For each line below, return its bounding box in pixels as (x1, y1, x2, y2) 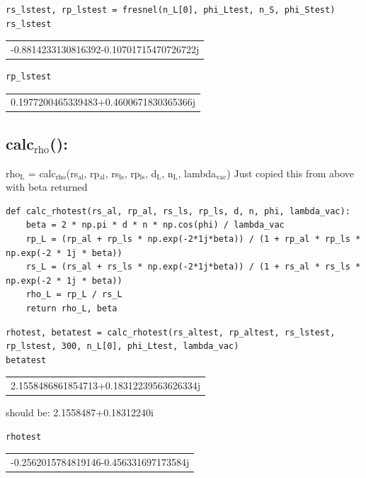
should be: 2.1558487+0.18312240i (6, 405, 154, 420)
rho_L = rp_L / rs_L (25, 289, 122, 300)
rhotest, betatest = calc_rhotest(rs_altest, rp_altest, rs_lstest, (6, 327, 336, 338)
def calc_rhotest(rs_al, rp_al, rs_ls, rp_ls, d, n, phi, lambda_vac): (6, 206, 350, 216)
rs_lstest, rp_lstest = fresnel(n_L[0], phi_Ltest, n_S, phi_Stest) (6, 5, 336, 15)
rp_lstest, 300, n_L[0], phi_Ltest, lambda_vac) (6, 341, 239, 352)
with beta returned (6, 179, 88, 194)
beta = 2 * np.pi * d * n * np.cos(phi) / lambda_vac (25, 220, 285, 230)
